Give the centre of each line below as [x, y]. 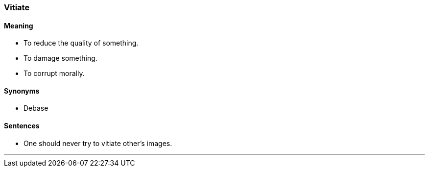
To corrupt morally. [54, 73]
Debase [36, 108]
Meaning [19, 25]
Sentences [22, 126]
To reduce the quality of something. [81, 43]
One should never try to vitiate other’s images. [98, 143]
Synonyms [22, 91]
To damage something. [60, 58]
